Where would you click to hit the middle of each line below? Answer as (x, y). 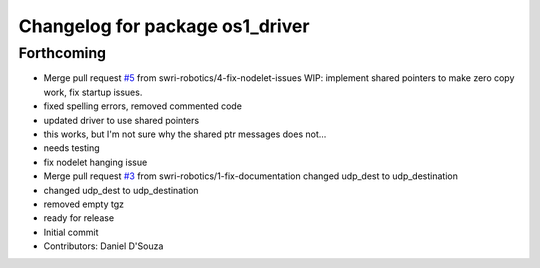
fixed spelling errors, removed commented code (142, 106)
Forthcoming (62, 53)
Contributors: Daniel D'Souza (103, 246)
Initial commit (71, 232)
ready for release (79, 218)
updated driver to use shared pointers (121, 120)
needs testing (71, 148)
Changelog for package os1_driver (164, 26)
